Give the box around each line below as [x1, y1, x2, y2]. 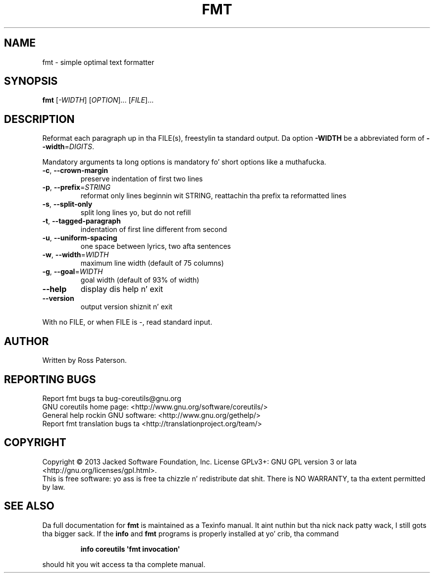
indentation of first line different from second [80, 225, 227, 234]
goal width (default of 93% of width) [80, 276, 200, 285]
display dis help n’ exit [80, 284, 163, 294]
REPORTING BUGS [4, 373, 96, 386]
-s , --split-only [42, 200, 93, 209]
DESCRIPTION [4, 113, 75, 125]
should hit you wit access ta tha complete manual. [42, 560, 206, 569]
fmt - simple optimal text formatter [42, 58, 155, 66]
